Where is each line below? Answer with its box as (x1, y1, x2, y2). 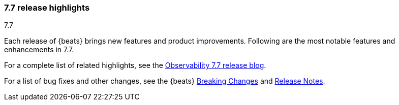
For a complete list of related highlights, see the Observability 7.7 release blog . (4, 61, 266, 70)
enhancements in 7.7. (4, 45, 74, 54)
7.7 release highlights (4, 3, 90, 13)
